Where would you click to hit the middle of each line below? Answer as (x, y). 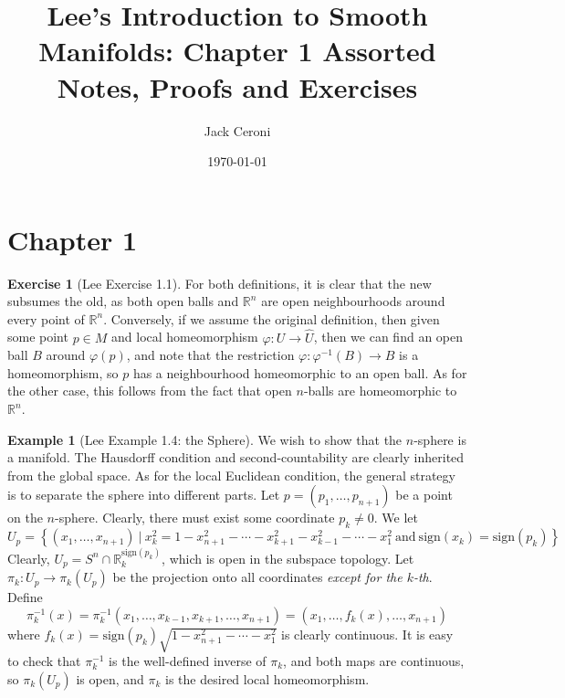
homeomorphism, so (63, 372)
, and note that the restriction (210, 355)
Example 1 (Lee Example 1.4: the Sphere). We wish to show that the (205, 439)
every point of (46, 318)
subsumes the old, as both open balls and (123, 301)
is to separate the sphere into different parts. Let (144, 495)
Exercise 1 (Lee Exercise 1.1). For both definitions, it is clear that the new (220, 283)
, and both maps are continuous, (374, 660)
